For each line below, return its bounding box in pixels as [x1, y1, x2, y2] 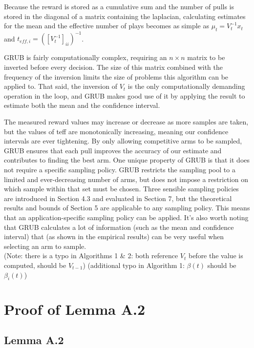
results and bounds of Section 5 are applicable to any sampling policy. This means [4, 203, 250, 213]
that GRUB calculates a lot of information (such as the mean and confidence [4, 222, 234, 232]
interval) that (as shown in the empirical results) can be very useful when [4, 231, 224, 242]
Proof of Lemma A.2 [4, 299, 146, 319]
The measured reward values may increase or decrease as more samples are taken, [4, 117, 249, 127]
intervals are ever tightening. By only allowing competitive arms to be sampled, [4, 136, 242, 146]
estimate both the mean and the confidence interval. [4, 100, 160, 110]
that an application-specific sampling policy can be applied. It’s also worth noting [4, 212, 249, 222]
